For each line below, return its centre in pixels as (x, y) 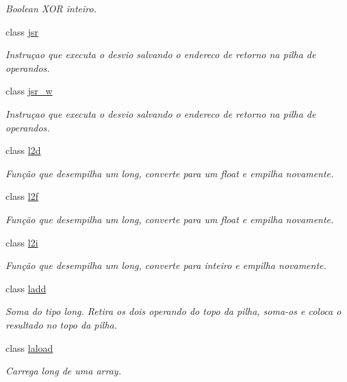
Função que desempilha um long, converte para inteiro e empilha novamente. (166, 265)
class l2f (22, 196)
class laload (29, 347)
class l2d (23, 150)
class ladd (26, 288)
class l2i (22, 242)
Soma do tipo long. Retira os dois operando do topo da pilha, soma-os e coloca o (173, 311)
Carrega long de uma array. (63, 371)
